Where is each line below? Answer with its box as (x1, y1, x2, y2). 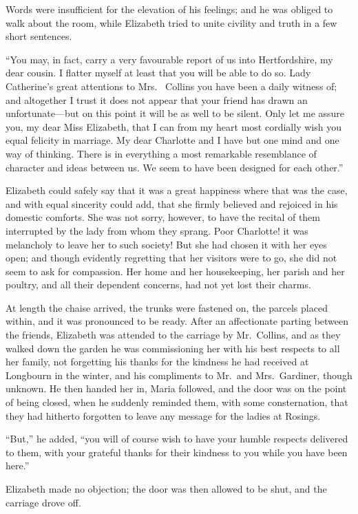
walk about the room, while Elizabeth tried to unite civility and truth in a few (6, 15, 337, 30)
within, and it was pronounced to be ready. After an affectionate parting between (6, 314, 349, 328)
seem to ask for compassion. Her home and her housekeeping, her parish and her (6, 264, 345, 278)
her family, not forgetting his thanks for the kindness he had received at (6, 354, 309, 369)
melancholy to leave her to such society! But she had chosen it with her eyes (6, 237, 327, 251)
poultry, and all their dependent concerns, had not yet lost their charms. (6, 277, 311, 292)
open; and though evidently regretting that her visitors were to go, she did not (6, 250, 337, 265)
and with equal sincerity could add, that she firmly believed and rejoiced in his (6, 196, 338, 211)
